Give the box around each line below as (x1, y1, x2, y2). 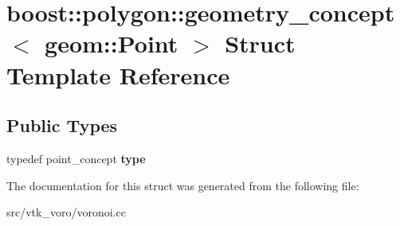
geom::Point (45, 27, 178, 60)
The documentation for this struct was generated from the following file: (6, 177, 359, 193)
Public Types (6, 113, 118, 138)
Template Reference (6, 58, 230, 91)
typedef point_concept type (6, 150, 146, 166)
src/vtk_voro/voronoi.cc (6, 204, 126, 220)
